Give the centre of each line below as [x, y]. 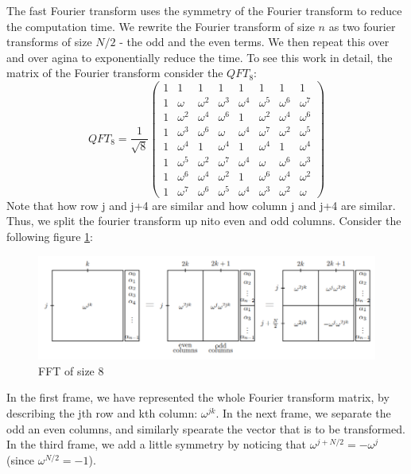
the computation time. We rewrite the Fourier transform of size [161, 26]
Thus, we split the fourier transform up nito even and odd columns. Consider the [204, 221]
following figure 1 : [50, 237]
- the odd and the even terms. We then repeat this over [254, 42]
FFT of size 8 [71, 370]
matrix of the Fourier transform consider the [115, 73]
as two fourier [362, 26]
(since [21, 459]
